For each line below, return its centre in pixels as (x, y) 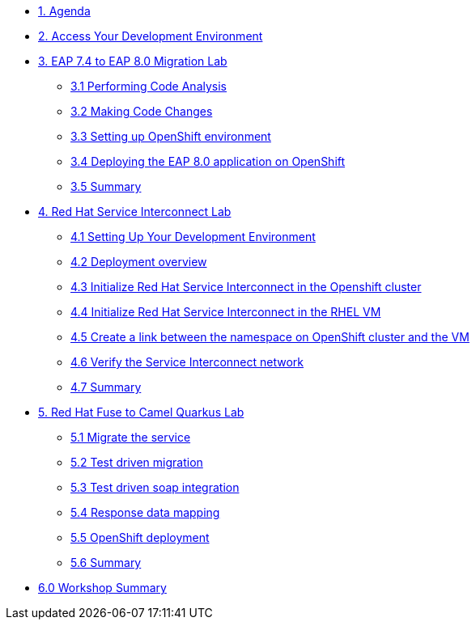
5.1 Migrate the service (131, 437)
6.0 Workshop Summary (102, 588)
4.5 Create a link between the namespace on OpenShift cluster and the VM (270, 337)
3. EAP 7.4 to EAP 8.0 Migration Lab (133, 61)
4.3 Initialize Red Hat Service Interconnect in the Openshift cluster (246, 287)
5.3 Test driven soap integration (155, 487)
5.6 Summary (106, 563)
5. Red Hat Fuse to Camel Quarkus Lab (141, 412)
